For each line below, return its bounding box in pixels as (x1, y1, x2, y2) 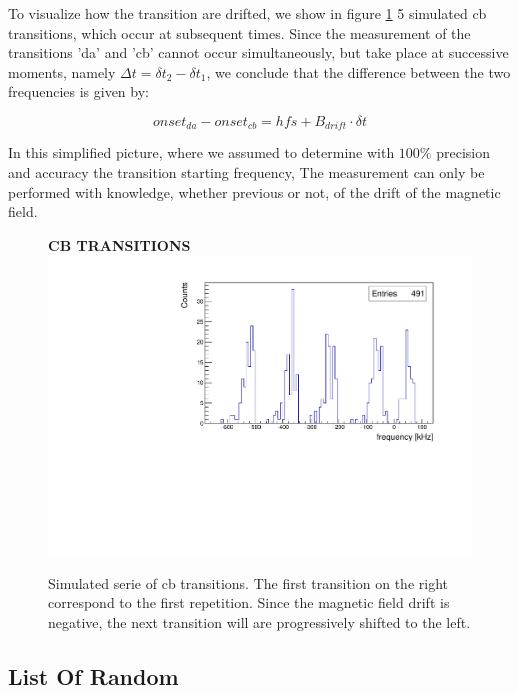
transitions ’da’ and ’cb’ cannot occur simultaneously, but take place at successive (8, 42, 509, 63)
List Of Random (8, 660, 179, 691)
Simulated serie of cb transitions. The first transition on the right (48, 572, 448, 593)
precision (436, 142, 490, 163)
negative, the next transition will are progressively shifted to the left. (48, 611, 471, 632)
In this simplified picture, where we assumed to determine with (8, 142, 395, 163)
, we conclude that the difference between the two (206, 61, 511, 82)
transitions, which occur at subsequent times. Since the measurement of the (8, 22, 471, 43)
